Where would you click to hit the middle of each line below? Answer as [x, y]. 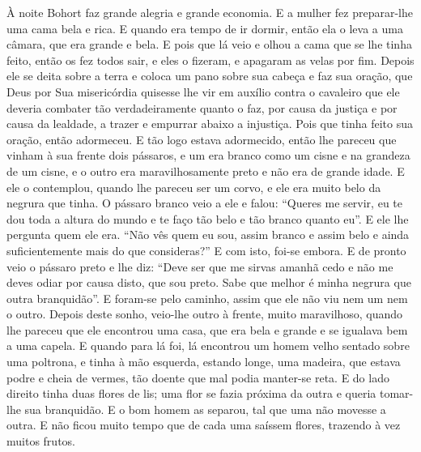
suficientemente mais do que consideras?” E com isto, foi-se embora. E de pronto [206, 250]
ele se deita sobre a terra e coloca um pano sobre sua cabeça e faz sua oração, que [210, 76]
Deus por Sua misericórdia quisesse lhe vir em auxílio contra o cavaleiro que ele [203, 91]
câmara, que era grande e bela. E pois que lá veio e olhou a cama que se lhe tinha [209, 44]
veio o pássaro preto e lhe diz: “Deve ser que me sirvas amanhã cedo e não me [200, 266]
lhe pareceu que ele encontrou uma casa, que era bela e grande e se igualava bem [207, 329]
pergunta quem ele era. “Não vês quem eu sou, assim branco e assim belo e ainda [208, 235]
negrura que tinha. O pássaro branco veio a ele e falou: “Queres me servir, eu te [204, 203]
